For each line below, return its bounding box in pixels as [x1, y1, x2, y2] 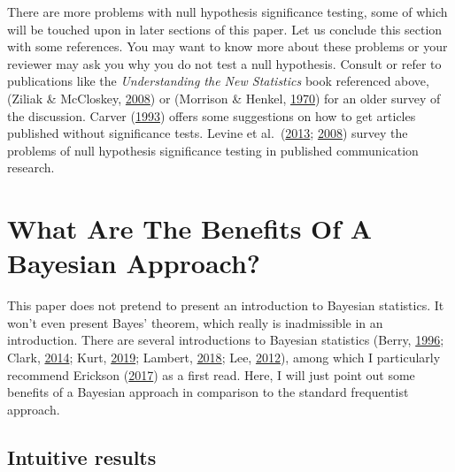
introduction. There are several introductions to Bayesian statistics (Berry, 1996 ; [7, 331, 444, 349]
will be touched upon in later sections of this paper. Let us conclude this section [7, 19, 443, 38]
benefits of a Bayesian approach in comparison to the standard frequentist [7, 383, 409, 401]
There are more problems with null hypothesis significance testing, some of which [7, 3, 448, 20]
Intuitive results [7, 443, 157, 470]
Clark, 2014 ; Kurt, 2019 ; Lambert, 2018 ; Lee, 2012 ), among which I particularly [7, 348, 441, 367]
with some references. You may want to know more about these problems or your [7, 37, 448, 56]
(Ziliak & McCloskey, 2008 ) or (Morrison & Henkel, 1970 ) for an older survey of [7, 88, 441, 107]
